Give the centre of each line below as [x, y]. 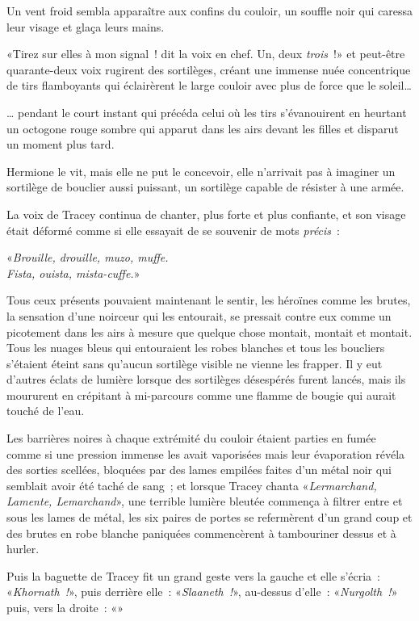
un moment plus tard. [61, 144]
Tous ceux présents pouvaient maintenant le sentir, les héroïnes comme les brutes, [209, 300]
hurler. [23, 549]
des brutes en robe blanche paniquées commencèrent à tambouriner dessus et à [201, 533]
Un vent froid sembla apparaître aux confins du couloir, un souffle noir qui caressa [210, 10]
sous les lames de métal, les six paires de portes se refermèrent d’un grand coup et [209, 517]
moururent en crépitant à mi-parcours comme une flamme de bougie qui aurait [201, 394]
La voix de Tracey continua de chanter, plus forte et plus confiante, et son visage [206, 214]
